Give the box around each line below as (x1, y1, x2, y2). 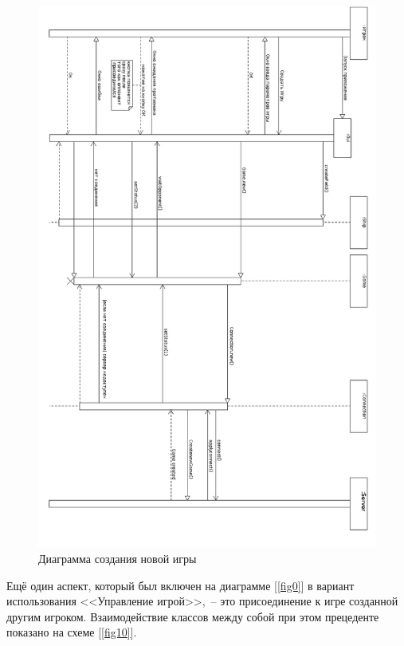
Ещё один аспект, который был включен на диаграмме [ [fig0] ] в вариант (6, 577, 355, 593)
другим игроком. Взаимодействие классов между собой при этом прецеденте (6, 608, 379, 624)
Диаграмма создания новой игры (38, 549, 197, 566)
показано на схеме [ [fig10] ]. (6, 624, 137, 640)
